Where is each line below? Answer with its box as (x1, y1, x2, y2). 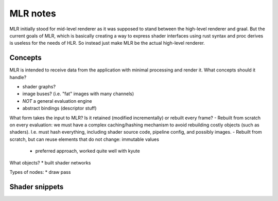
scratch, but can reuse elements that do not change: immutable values (9, 136, 160, 142)
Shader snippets (9, 182, 64, 191)
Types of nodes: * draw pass (9, 169, 71, 175)
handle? (9, 74, 27, 80)
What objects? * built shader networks (9, 159, 91, 166)
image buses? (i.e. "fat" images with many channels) (22, 90, 134, 97)
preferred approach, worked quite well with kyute (35, 148, 140, 154)
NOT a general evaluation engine (22, 98, 92, 104)
